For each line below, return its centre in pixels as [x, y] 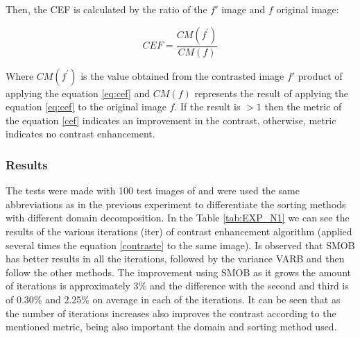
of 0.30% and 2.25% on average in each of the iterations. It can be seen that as [173, 299]
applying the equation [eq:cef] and [78, 93]
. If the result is [207, 107]
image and [243, 9]
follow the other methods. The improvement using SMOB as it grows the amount [178, 272]
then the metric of [303, 107]
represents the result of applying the [272, 93]
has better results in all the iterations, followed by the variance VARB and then [175, 259]
